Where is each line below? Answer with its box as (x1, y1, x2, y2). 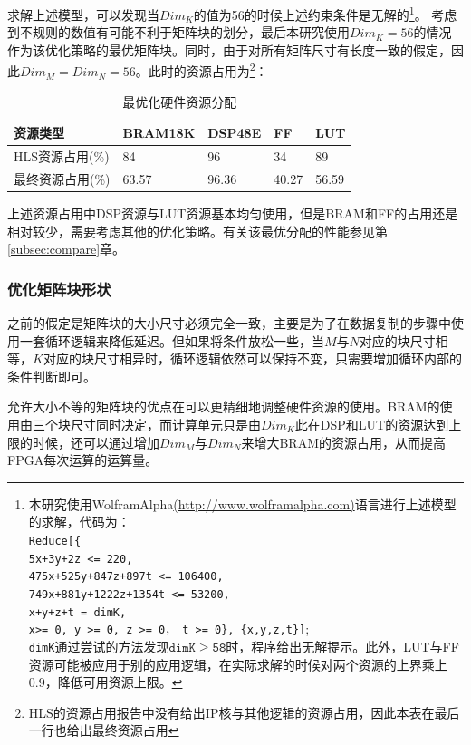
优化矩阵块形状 (7, 277, 111, 300)
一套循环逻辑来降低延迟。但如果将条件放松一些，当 (19, 331, 324, 350)
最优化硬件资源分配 (122, 92, 237, 111)
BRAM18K (122, 123, 196, 142)
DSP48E (207, 123, 262, 142)
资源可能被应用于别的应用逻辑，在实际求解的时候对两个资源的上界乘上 (28, 654, 447, 673)
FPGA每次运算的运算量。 (7, 450, 159, 469)
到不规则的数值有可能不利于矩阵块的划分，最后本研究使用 (7, 23, 350, 42)
